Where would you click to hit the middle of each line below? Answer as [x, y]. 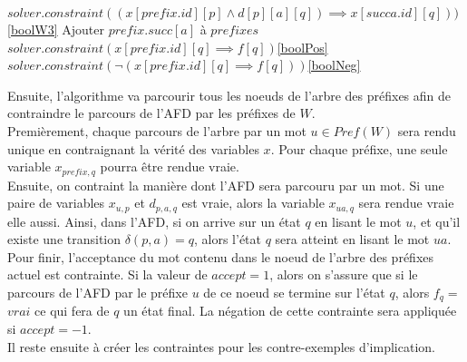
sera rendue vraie [406, 203]
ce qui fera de [72, 311]
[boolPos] [302, 47]
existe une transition [64, 239]
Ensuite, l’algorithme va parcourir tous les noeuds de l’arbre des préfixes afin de [229, 95]
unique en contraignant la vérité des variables [133, 148]
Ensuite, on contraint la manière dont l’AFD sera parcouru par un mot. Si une [226, 185]
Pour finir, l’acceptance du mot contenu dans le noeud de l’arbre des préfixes [221, 256]
